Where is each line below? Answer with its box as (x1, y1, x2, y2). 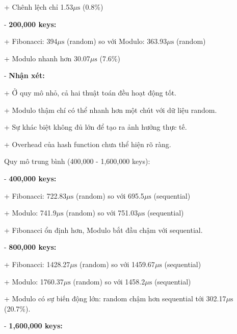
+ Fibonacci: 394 (4, 36, 58, 46)
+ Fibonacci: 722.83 (4, 190, 67, 201)
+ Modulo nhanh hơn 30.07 (4, 53, 90, 63)
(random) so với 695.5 (75, 190, 144, 201)
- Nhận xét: (4, 70, 45, 81)
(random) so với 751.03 (66, 207, 138, 218)
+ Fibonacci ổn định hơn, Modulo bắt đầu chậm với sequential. (4, 224, 203, 235)
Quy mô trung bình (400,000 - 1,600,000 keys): (4, 156, 150, 166)
